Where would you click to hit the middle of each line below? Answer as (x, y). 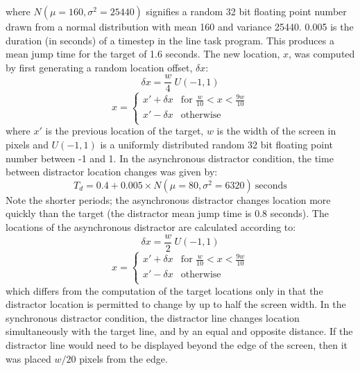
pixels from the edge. (123, 358)
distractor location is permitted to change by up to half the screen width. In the (176, 304)
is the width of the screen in (276, 131)
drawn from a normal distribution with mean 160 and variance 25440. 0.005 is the (180, 26)
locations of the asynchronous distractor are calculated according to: (151, 226)
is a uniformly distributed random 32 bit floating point (216, 144)
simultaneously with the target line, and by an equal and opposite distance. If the (179, 331)
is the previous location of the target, (125, 131)
